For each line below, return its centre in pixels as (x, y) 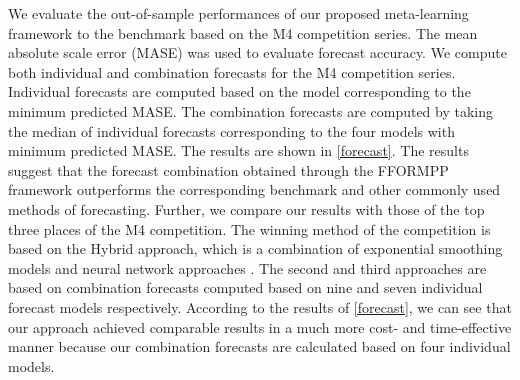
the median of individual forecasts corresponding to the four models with (231, 130)
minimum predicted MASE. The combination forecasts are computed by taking (251, 110)
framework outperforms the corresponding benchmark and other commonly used (254, 189)
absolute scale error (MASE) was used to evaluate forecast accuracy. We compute (257, 52)
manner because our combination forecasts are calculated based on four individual (259, 346)
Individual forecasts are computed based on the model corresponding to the (239, 91)
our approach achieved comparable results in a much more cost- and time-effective (260, 326)
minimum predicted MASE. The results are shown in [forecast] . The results (238, 150)
